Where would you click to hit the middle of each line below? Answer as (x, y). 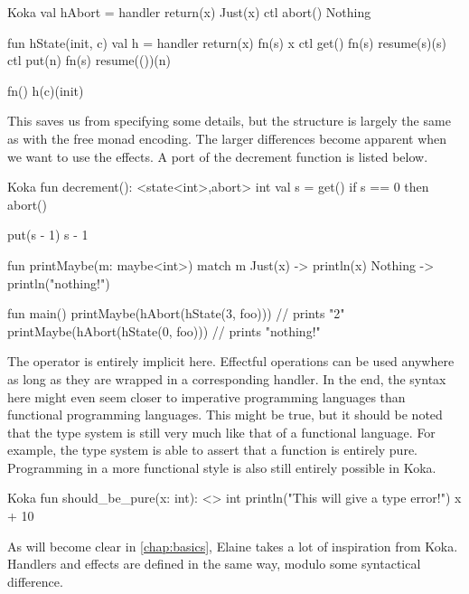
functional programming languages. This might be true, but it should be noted (225, 415)
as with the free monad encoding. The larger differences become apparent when (227, 138)
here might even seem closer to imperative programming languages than (206, 396)
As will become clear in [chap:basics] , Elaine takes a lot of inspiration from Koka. (233, 546)
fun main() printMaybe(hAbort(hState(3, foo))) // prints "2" (176, 313)
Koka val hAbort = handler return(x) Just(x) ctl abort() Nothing (189, 12)
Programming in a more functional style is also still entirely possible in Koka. (222, 467)
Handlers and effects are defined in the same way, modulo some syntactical (214, 564)
